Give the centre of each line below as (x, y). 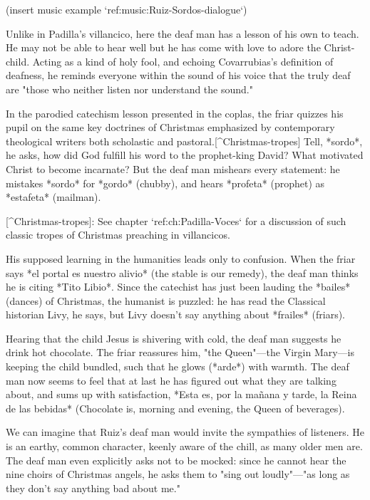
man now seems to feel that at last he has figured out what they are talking (171, 380)
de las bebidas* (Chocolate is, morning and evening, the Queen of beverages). (175, 408)
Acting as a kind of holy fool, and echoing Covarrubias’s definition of (183, 61)
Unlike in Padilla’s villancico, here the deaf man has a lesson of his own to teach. (183, 33)
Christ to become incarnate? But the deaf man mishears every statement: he (173, 168)
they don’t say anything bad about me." (93, 488)
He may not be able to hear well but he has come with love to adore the (163, 47)
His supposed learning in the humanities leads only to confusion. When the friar (181, 258)
